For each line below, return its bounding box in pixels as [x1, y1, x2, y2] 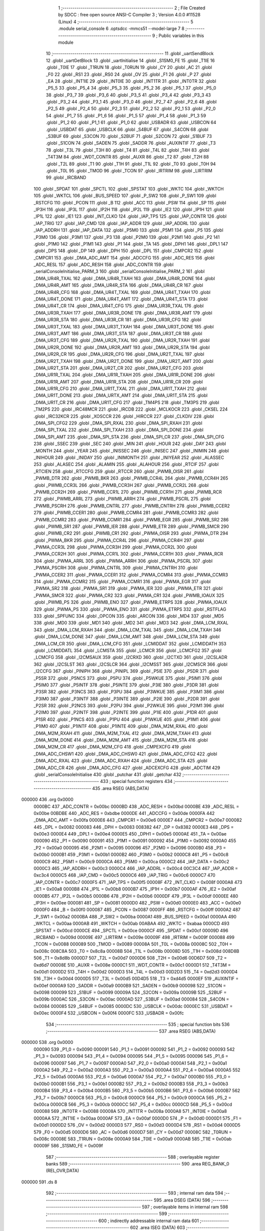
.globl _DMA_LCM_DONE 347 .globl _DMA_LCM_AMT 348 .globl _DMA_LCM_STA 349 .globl [33, 634, 220, 640]
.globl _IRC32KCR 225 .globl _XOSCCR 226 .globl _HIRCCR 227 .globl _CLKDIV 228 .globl [33, 413, 214, 419]
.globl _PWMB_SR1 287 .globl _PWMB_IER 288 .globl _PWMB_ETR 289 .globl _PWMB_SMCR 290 [33, 523, 229, 529]
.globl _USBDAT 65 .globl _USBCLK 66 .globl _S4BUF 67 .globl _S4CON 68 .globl [46, 126, 209, 132]
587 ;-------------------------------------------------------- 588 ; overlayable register [46, 1154, 220, 1160]
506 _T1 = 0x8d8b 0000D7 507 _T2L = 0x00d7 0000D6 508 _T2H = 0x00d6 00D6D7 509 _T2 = [33, 955, 227, 961]
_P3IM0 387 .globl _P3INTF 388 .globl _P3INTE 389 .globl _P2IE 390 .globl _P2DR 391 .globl [33, 696, 220, 702]
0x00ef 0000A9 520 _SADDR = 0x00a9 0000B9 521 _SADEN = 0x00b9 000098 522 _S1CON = [33, 982, 226, 988]
